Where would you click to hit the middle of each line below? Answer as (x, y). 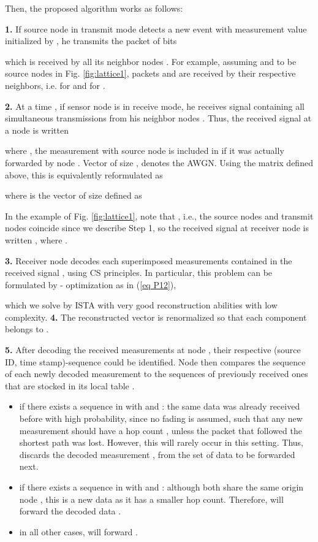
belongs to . (27, 329)
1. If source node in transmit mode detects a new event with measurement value (156, 29)
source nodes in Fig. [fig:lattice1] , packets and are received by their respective (150, 73)
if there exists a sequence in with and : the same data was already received (160, 406)
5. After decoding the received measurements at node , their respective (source (153, 350)
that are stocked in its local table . (70, 385)
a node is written (37, 130)
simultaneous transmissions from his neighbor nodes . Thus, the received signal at (158, 118)
